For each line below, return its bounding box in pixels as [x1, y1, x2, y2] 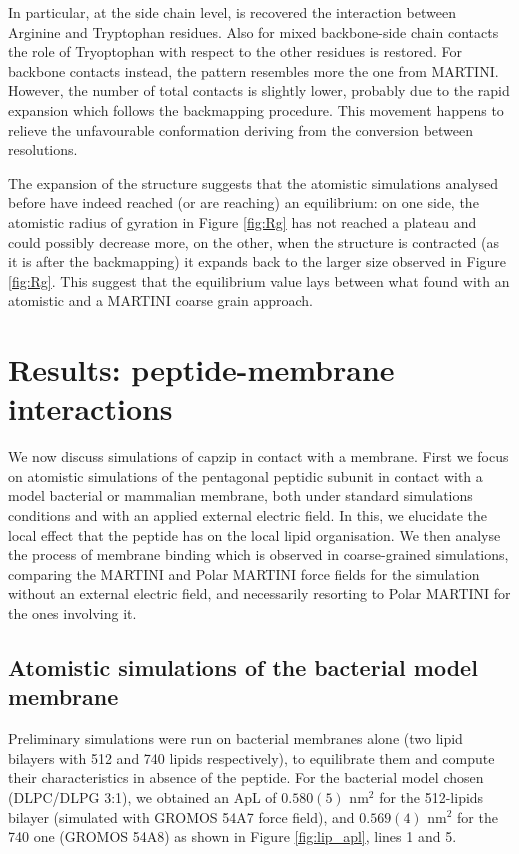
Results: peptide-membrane [8, 349, 395, 390]
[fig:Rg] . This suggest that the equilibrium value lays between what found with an [8, 270, 510, 291]
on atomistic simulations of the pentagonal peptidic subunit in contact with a [8, 465, 483, 486]
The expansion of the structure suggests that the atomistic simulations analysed [8, 172, 498, 193]
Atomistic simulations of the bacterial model [8, 651, 478, 682]
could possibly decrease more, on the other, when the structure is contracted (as [8, 231, 500, 252]
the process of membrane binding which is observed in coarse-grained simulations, [8, 544, 509, 565]
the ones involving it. [8, 602, 137, 623]
